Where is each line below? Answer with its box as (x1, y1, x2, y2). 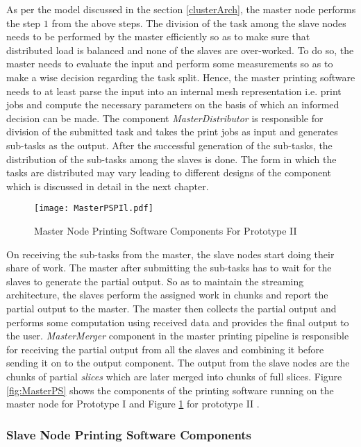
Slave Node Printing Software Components (6, 425, 252, 443)
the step (6, 15, 41, 30)
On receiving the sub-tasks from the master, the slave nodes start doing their (6, 246, 335, 261)
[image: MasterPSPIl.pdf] (34, 203, 153, 214)
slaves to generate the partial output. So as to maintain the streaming (6, 273, 304, 288)
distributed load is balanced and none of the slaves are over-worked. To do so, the (6, 42, 354, 57)
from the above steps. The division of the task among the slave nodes (51, 15, 346, 30)
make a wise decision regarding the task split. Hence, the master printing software (6, 69, 355, 84)
